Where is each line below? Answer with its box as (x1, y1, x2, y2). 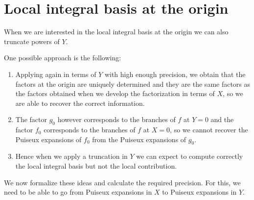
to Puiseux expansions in (162, 187, 237, 197)
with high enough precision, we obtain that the (104, 69, 246, 79)
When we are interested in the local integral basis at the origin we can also (4, 26, 229, 37)
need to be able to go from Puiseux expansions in (4, 187, 152, 197)
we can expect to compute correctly (136, 151, 243, 161)
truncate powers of (4, 36, 60, 46)
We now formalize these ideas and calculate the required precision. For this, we (4, 177, 241, 187)
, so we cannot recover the (170, 125, 248, 135)
